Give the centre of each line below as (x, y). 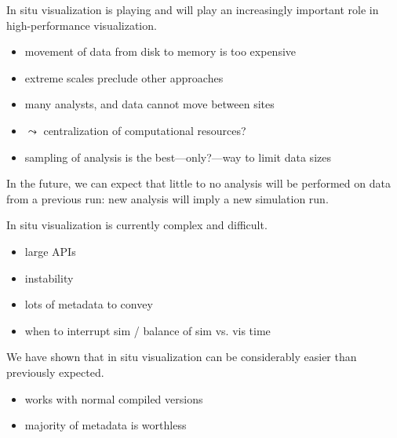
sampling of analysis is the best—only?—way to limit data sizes (178, 157)
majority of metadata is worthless (106, 425)
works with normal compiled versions (114, 398)
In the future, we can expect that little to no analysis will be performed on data (198, 183)
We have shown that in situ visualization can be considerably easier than (182, 357)
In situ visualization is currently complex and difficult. (137, 225)
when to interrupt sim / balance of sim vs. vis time (148, 330)
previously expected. (55, 372)
